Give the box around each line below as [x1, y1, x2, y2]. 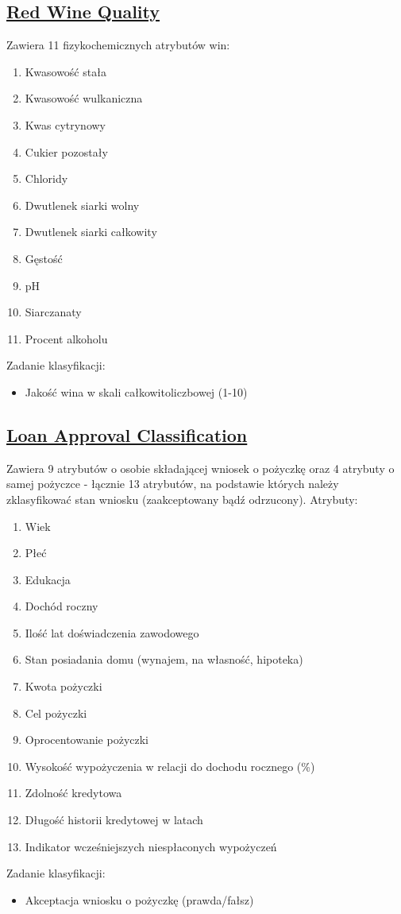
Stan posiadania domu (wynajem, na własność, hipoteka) [25, 651, 303, 668]
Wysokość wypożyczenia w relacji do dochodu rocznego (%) [25, 757, 315, 774]
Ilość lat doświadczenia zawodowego [25, 624, 199, 641]
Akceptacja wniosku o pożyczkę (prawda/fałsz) [25, 891, 254, 908]
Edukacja [25, 571, 71, 587]
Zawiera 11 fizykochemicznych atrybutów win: [6, 37, 230, 53]
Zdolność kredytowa [25, 784, 122, 801]
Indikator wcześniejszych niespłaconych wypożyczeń [25, 838, 277, 854]
